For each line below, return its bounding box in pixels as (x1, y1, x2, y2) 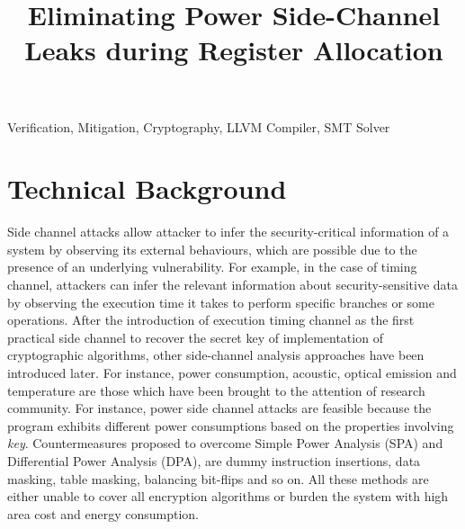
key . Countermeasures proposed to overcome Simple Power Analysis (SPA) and (7, 434, 443, 453)
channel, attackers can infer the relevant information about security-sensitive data (7, 275, 459, 294)
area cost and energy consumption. (7, 504, 199, 523)
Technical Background (7, 170, 287, 207)
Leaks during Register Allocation (24, 31, 443, 68)
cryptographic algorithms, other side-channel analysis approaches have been (7, 345, 425, 364)
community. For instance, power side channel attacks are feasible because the (7, 399, 432, 417)
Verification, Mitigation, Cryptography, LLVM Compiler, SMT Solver (7, 117, 390, 136)
